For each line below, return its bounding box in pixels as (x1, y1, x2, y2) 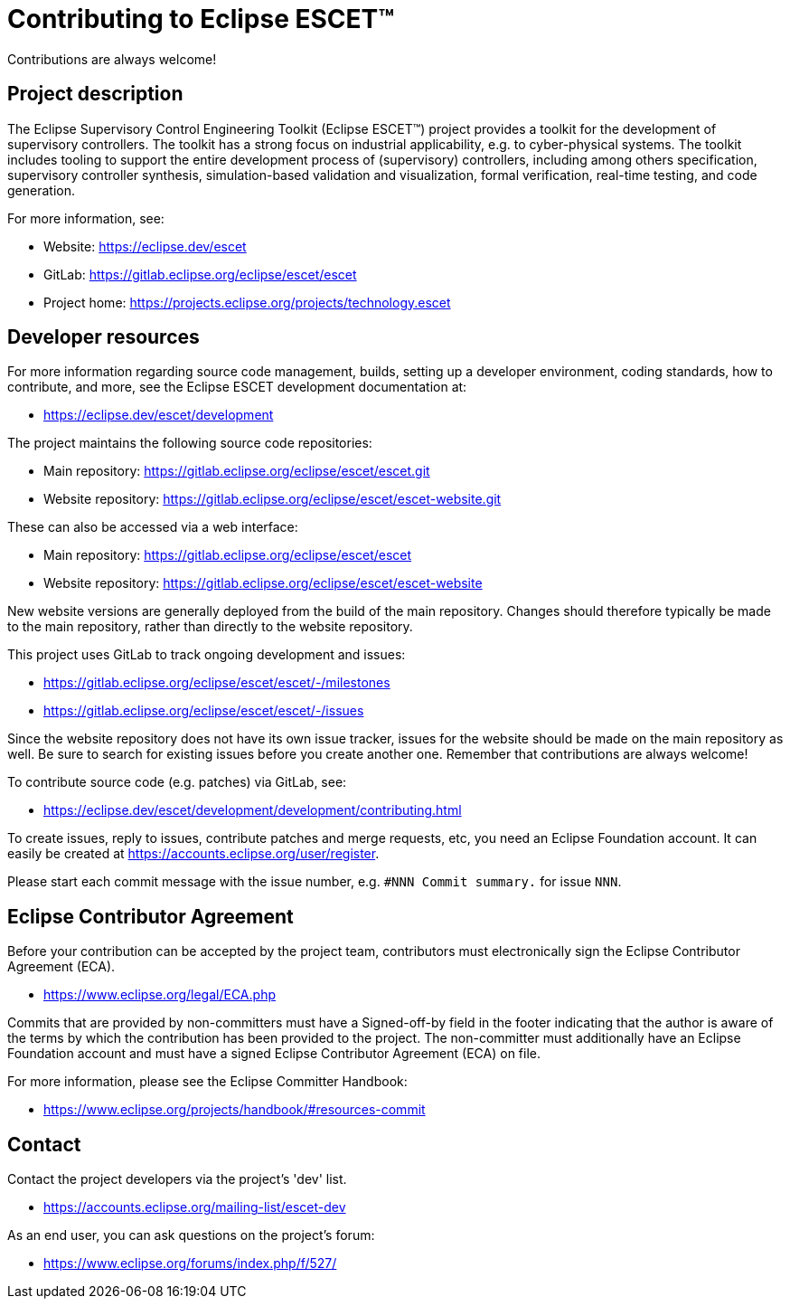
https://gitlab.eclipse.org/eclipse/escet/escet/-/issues (43, 703, 364, 719)
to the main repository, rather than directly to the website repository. (7, 619, 413, 635)
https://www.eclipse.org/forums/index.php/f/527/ (43, 1255, 337, 1272)
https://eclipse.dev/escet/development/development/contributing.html (43, 802, 462, 819)
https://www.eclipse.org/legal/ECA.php (43, 987, 276, 1003)
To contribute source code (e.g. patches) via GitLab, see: (7, 774, 347, 790)
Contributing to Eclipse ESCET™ (7, 4, 395, 34)
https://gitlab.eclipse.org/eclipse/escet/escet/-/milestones (43, 675, 390, 691)
